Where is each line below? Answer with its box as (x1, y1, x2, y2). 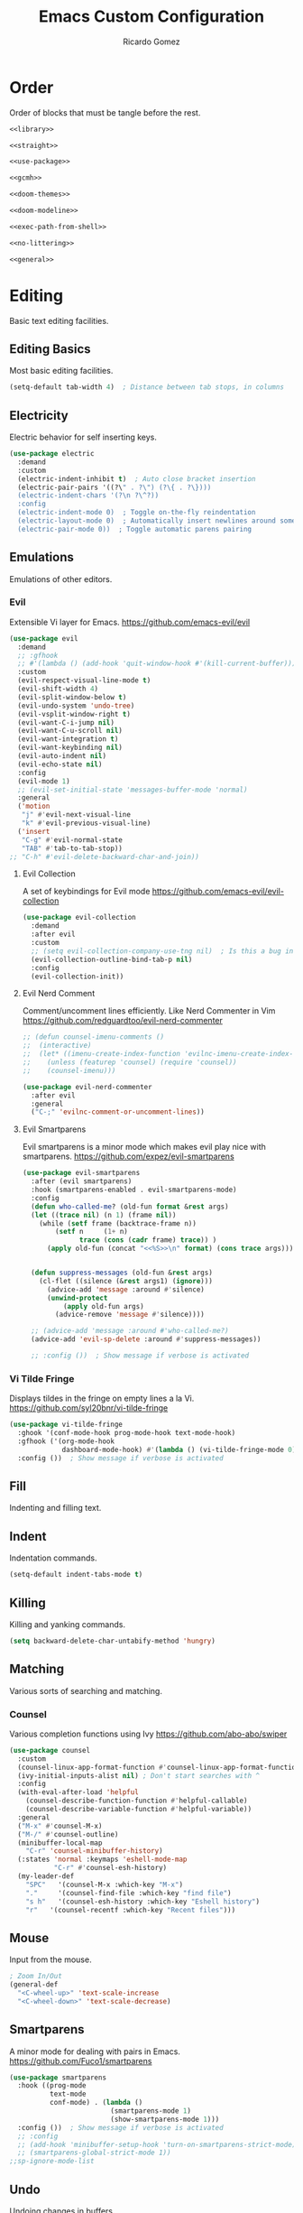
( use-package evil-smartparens (22, 1169, 141, 1178)
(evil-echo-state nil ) (17, 760, 103, 769)
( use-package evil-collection (22, 913, 137, 922)
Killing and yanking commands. (9, 1618, 126, 1630)
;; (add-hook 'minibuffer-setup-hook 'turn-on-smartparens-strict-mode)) (17, 2140, 300, 2149)
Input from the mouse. (9, 1954, 92, 1965)
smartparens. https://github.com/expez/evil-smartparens (22, 1151, 234, 1162)
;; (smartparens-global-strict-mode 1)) (17, 2148, 171, 2158)
